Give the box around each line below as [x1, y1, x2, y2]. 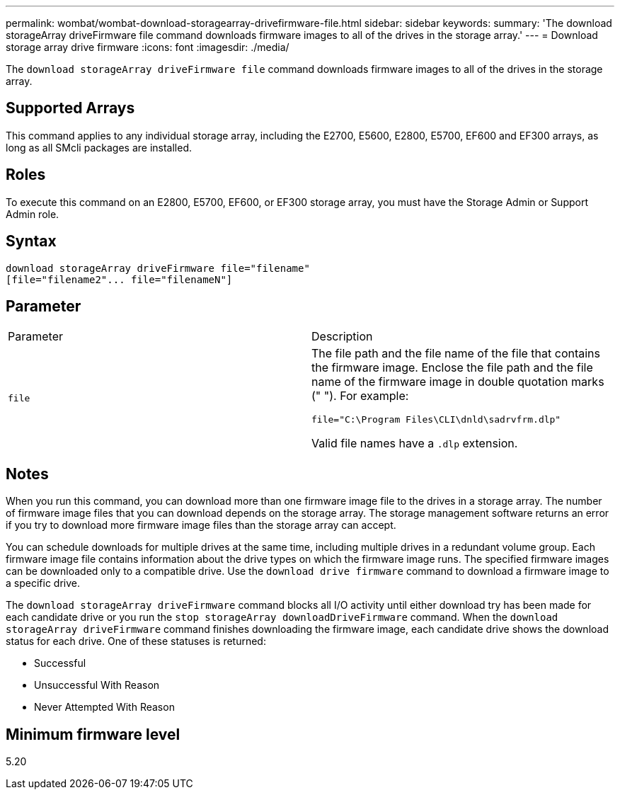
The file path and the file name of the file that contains [311, 346, 600, 361]
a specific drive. [6, 577, 80, 590]
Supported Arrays [6, 99, 135, 118]
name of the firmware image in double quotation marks [311, 374, 604, 389]
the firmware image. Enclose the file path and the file [311, 360, 593, 375]
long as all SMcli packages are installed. [6, 141, 192, 154]
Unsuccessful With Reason [34, 679, 160, 692]
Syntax [6, 232, 57, 251]
